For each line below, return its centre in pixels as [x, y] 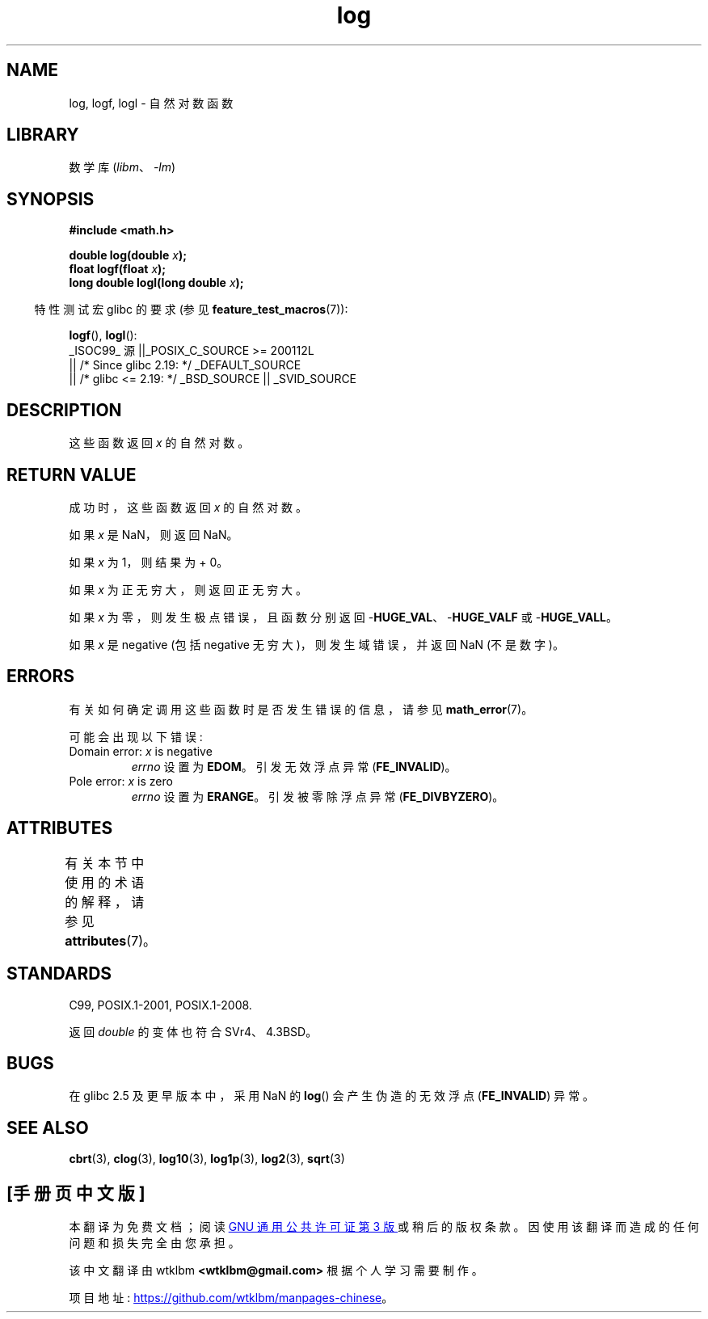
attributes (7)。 [111, 940]
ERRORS [41, 676]
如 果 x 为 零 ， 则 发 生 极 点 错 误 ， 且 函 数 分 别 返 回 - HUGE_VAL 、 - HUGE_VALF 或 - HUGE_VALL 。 [343, 617]
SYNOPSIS [51, 199]
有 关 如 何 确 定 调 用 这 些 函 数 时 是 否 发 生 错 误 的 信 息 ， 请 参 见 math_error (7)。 [301, 709]
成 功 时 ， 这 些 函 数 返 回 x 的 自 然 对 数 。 [188, 507]
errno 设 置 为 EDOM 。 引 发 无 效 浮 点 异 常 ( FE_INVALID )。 [294, 766]
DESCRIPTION [64, 410]
